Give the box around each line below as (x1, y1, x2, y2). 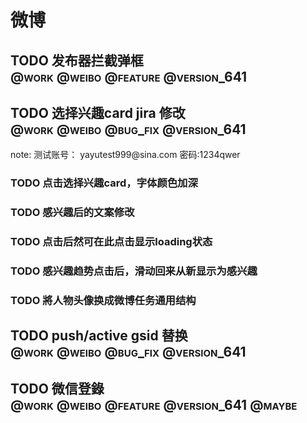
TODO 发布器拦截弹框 (10, 52, 144, 69)
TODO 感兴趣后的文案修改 (10, 206, 135, 220)
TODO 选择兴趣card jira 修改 (10, 104, 186, 121)
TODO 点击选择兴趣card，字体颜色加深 (10, 176, 198, 190)
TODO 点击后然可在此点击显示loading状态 (10, 235, 213, 249)
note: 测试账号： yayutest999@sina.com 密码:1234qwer (10, 149, 241, 161)
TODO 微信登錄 (10, 380, 105, 397)
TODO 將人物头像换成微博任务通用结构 (10, 294, 197, 307)
